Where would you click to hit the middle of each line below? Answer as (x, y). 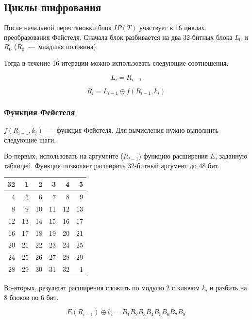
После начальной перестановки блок (58, 27)
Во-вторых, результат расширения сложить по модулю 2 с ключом (102, 288)
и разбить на (228, 288)
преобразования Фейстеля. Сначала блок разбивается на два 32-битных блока (118, 37)
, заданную (231, 156)
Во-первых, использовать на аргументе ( (64, 156)
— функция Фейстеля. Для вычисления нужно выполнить (132, 130)
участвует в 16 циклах (172, 27)
